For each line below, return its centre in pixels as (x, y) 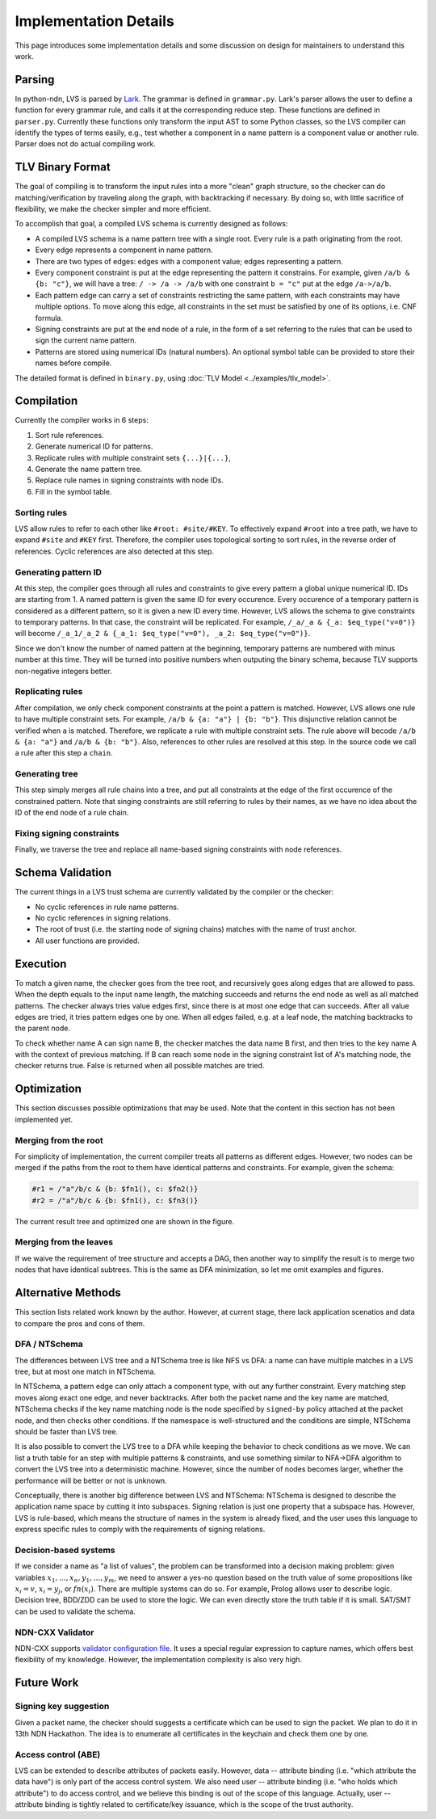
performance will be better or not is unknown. (91, 1480)
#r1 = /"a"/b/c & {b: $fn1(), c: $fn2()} (115, 1189)
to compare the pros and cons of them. (80, 1323)
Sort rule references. (69, 435)
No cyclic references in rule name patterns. (107, 907)
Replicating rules (49, 692)
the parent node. (42, 1028)
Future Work (47, 1683)
